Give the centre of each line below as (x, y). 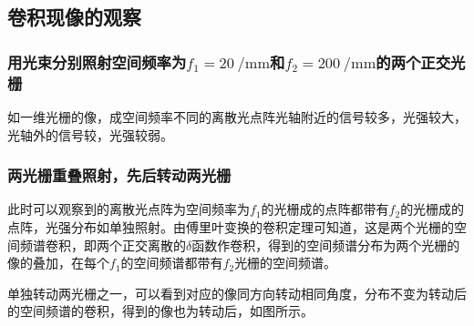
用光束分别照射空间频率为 (97, 61)
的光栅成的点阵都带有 (325, 209)
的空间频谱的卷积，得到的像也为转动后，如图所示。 (160, 311)
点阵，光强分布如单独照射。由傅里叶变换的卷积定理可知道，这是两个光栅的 (231, 227)
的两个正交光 (421, 61)
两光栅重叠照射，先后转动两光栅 (119, 175)
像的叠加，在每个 (58, 263)
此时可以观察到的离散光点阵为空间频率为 (129, 209)
